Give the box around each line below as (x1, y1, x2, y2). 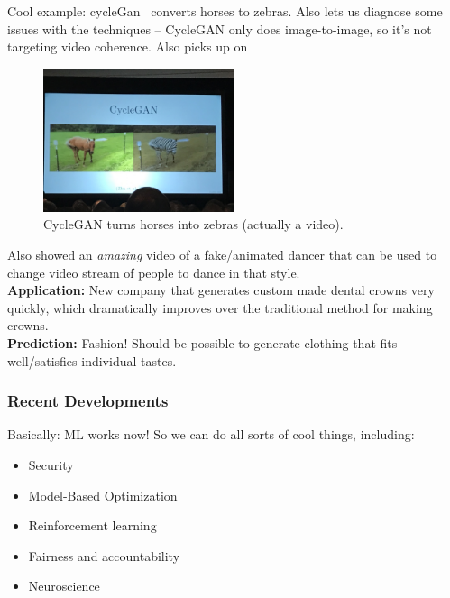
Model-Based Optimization (28, 485, 178, 504)
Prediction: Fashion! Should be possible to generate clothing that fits (7, 333, 398, 352)
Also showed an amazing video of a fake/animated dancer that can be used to (7, 244, 437, 263)
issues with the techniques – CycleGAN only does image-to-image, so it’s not (7, 19, 432, 38)
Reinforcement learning (28, 516, 157, 535)
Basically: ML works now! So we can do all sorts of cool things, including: (7, 425, 415, 444)
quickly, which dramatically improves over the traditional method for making (7, 298, 433, 317)
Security (28, 455, 74, 474)
